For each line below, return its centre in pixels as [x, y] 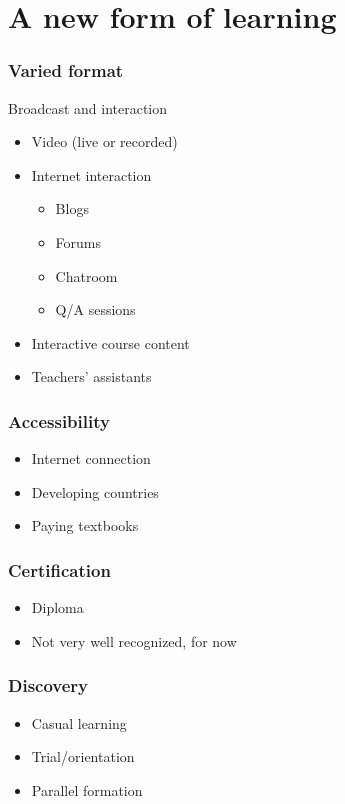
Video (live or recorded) [104, 141]
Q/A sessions [95, 309]
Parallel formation [87, 789]
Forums [78, 241]
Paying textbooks [85, 525]
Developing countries [95, 491]
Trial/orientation [83, 756]
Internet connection [91, 458]
